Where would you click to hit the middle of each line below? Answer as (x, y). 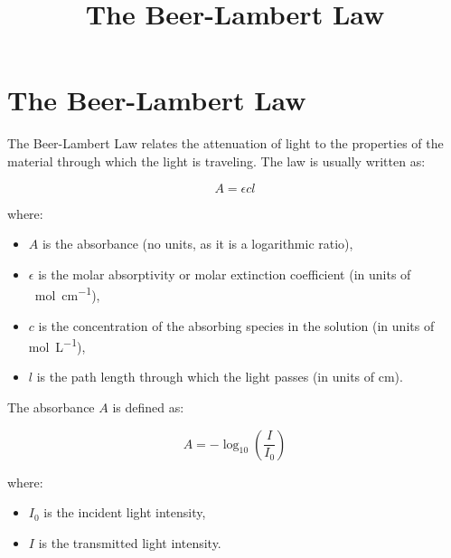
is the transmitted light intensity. (130, 542)
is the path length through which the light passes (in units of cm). (220, 377)
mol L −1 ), (57, 345)
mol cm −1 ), (67, 293)
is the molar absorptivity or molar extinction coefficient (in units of (225, 274)
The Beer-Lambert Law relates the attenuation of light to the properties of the (225, 143)
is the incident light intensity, (125, 512)
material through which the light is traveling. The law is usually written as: (216, 161)
